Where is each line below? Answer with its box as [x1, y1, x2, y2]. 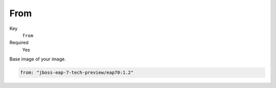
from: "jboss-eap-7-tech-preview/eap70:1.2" [20, 70, 134, 76]
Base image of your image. [9, 56, 66, 62]
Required [9, 40, 29, 46]
